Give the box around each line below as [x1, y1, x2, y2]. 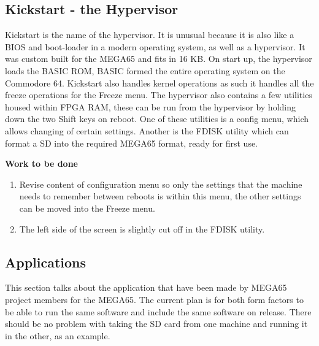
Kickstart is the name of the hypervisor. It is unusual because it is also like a [5, 28, 294, 41]
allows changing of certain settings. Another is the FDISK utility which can [5, 124, 289, 137]
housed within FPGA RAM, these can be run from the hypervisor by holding [5, 100, 296, 113]
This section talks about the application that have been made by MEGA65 [5, 281, 287, 294]
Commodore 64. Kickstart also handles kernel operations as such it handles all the [5, 76, 314, 89]
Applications [5, 252, 86, 271]
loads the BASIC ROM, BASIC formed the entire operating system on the [5, 64, 285, 77]
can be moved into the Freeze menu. [19, 201, 155, 214]
